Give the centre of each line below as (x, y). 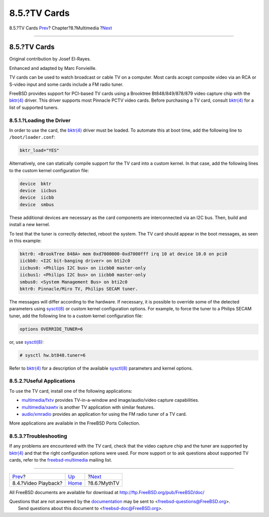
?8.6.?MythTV (103, 483)
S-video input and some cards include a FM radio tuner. (67, 84)
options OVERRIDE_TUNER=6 (51, 329)
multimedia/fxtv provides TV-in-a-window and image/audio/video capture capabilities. (110, 400)
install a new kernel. (30, 225)
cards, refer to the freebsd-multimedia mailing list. (61, 460)
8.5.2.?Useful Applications (42, 381)
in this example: (25, 241)
